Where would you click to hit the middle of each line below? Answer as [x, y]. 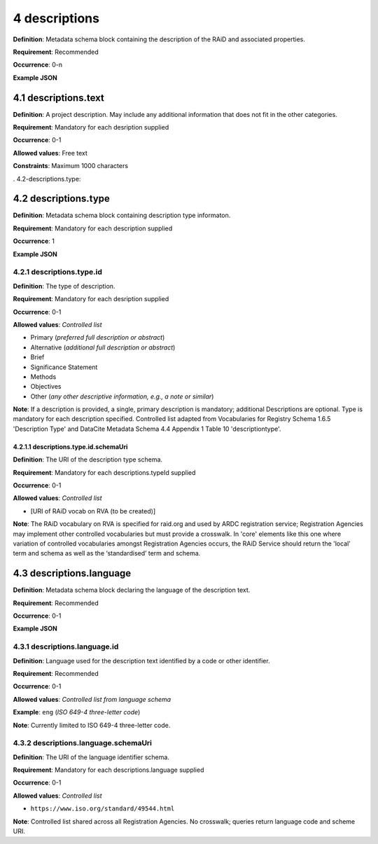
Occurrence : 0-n [38, 65]
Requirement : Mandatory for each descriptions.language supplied [108, 770]
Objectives [46, 387]
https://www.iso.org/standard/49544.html [103, 809]
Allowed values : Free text [50, 153]
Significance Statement [64, 367]
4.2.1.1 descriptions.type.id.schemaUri [70, 447]
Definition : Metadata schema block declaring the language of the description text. [132, 590]
